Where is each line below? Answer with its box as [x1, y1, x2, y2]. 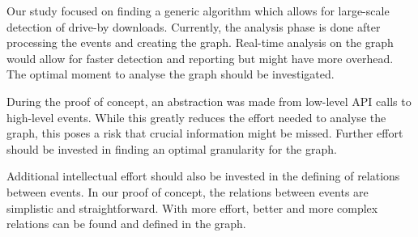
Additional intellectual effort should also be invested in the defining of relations [6, 167, 400, 184]
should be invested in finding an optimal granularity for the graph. [6, 140, 337, 157]
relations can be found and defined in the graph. [6, 215, 246, 232]
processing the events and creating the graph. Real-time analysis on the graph [6, 34, 394, 51]
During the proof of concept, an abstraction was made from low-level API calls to [6, 92, 412, 109]
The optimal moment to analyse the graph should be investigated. [6, 66, 335, 83]
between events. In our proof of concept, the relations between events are [6, 183, 369, 200]
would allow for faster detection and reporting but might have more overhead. [6, 49, 394, 66]
